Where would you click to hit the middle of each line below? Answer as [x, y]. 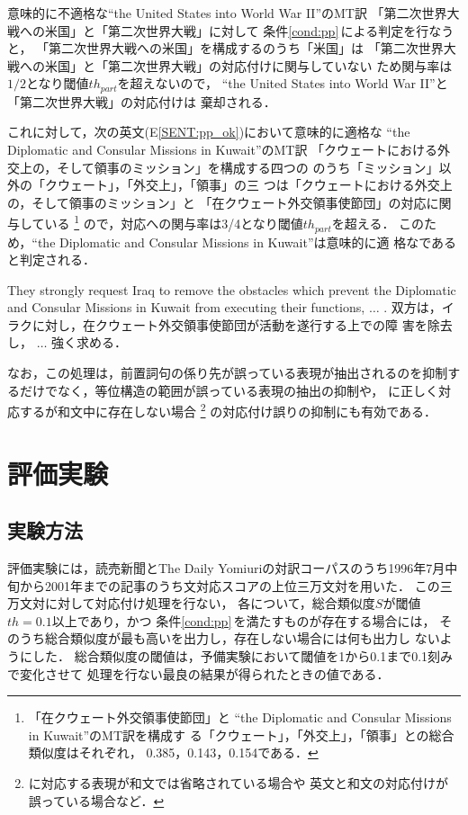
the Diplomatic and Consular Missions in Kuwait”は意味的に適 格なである [247, 242]
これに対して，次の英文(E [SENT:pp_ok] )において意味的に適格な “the [209, 132]
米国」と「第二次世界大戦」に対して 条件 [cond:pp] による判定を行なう [249, 30]
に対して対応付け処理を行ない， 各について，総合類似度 [210, 603]
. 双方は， [413, 307]
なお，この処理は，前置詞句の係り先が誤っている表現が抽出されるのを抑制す [234, 373]
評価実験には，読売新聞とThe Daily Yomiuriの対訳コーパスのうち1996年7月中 [233, 568]
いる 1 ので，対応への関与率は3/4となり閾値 [174, 222]
